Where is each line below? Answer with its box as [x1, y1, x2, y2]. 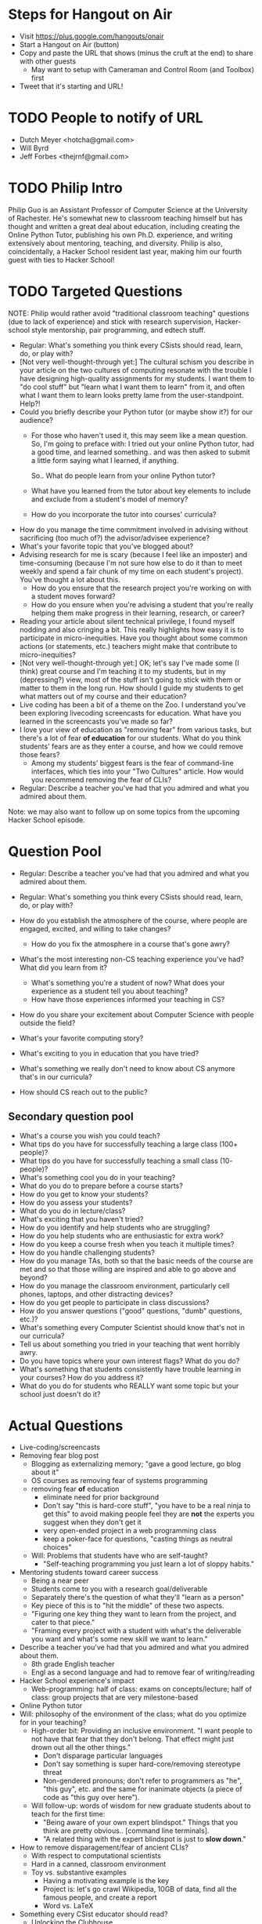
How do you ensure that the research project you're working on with [31, 583, 252, 592]
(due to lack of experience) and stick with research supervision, [8, 316, 214, 326]
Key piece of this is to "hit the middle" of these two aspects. [31, 1601, 224, 1610]
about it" [31, 1467, 59, 1477]
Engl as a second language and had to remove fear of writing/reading [31, 1667, 255, 1677]
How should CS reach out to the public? [19, 1087, 148, 1096]
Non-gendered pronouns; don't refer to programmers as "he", [42, 1776, 242, 1786]
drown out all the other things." [31, 1743, 131, 1752]
